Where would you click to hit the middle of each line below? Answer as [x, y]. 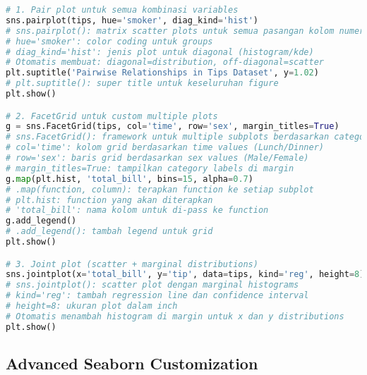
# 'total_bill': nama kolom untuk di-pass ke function [137, 210]
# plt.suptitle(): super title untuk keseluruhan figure [142, 84]
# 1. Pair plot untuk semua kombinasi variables [122, 10]
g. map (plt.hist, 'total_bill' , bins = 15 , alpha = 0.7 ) [130, 179]
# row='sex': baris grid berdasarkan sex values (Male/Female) [157, 158]
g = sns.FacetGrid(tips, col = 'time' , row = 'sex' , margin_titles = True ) [173, 127]
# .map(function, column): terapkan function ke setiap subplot [160, 189]
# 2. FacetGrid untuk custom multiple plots [112, 116]
